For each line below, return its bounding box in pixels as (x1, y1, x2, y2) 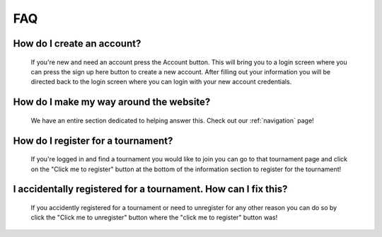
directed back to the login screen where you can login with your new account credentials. (30, 78, 292, 86)
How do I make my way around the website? (13, 96, 211, 108)
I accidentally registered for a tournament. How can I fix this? (13, 183, 288, 195)
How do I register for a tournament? (13, 134, 173, 146)
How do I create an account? (13, 37, 141, 50)
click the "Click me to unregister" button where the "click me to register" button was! (30, 213, 278, 222)
